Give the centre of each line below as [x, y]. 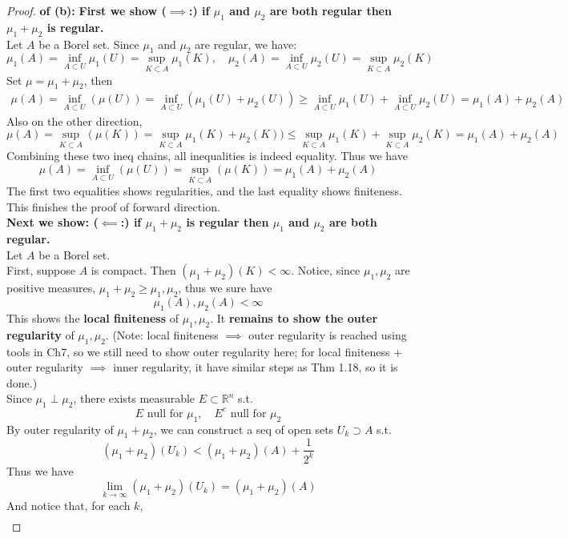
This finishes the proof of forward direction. [113, 206]
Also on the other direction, [75, 120]
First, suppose [41, 270]
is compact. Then [133, 270]
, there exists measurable [134, 398]
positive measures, [51, 288]
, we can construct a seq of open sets [244, 429]
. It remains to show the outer [294, 318]
